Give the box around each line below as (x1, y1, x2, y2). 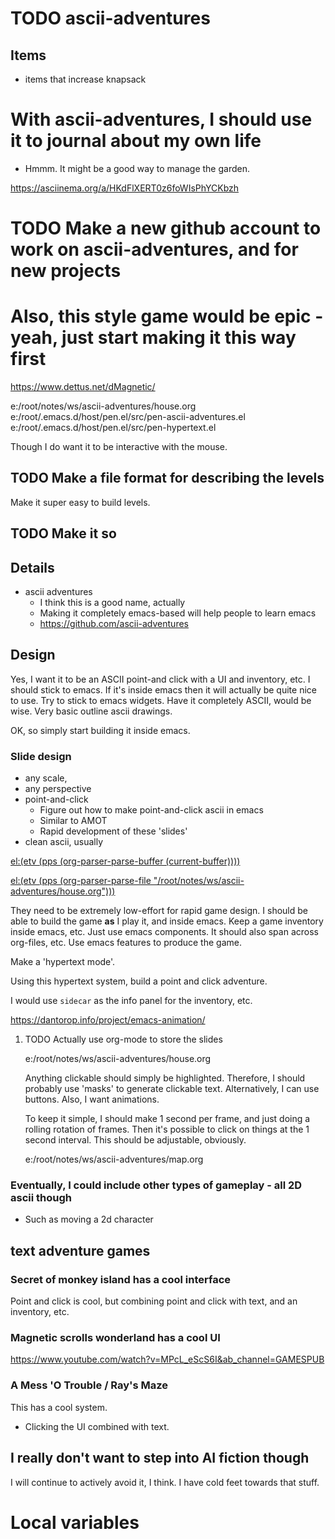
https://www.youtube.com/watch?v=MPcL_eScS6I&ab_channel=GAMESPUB (10, 1353, 325, 1366)
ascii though (10, 1191, 72, 1205)
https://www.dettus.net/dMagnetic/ (10, 381, 156, 393)
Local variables (10, 1511, 140, 1534)
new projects (10, 260, 122, 282)
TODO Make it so (10, 525, 117, 542)
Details (10, 559, 55, 576)
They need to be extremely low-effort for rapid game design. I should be (10, 905, 308, 917)
